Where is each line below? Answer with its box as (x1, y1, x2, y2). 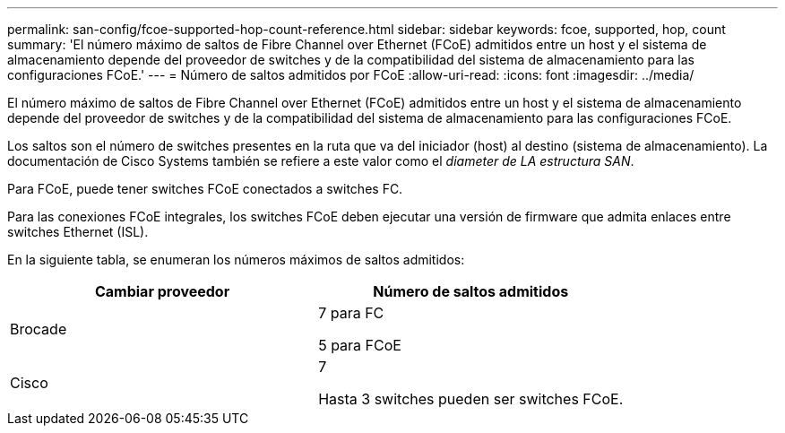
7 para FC (318, 304, 384, 322)
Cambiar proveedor (94, 282, 230, 300)
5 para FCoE (318, 336, 401, 354)
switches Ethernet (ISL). (7, 224, 149, 239)
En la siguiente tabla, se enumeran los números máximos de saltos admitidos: (7, 252, 465, 267)
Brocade (10, 320, 67, 338)
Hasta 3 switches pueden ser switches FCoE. (318, 390, 624, 408)
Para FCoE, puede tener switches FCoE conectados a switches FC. (7, 181, 403, 196)
